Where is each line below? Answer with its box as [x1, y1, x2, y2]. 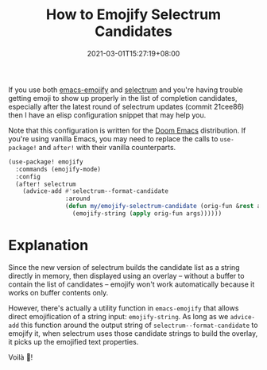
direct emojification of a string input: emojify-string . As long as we [8, 311, 229, 321]
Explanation [8, 237, 89, 255]
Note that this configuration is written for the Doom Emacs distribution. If [8, 125, 246, 135]
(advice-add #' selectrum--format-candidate [22, 187, 169, 195]
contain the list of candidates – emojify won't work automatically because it [8, 279, 255, 289]
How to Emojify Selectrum [46, 6, 221, 24]
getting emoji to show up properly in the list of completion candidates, [8, 93, 238, 102]
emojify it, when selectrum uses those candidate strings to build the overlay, [8, 328, 258, 338]
